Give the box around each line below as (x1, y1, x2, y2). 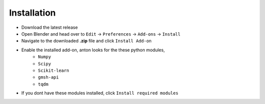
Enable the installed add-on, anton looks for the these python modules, (21, 47, 165, 53)
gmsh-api (38, 75, 59, 80)
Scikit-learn (38, 67, 70, 73)
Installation (9, 7, 56, 18)
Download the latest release (21, 24, 78, 30)
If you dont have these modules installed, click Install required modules (21, 90, 179, 96)
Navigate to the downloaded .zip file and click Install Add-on (21, 38, 152, 44)
